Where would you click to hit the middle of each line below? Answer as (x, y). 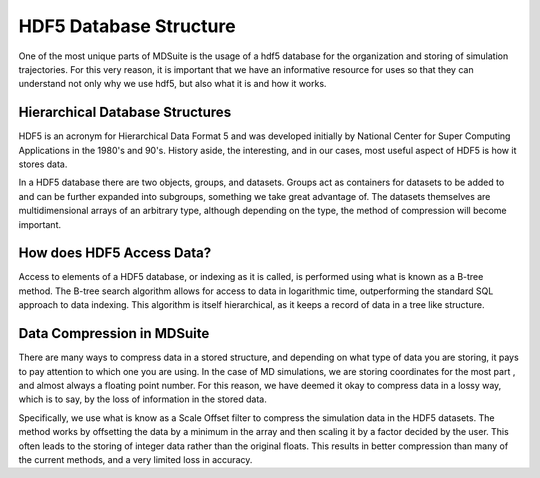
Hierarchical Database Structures (125, 112)
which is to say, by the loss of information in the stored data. (142, 399)
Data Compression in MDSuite (114, 333)
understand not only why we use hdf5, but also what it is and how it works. (172, 84)
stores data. (43, 164)
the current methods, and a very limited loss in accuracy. (135, 459)
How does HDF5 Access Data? (115, 253)
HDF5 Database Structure (127, 26)
